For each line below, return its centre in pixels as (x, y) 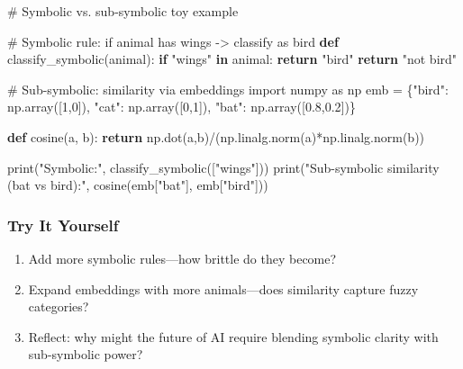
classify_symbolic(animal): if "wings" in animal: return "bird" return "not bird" (232, 59)
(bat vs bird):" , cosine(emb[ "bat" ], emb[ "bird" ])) (138, 185)
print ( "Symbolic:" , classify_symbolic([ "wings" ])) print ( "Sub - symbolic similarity (223, 167)
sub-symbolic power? (86, 354)
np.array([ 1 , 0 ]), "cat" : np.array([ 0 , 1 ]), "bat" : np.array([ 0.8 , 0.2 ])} (182, 107)
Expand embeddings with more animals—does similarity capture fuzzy (223, 288)
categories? (59, 306)
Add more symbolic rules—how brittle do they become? (182, 258)
